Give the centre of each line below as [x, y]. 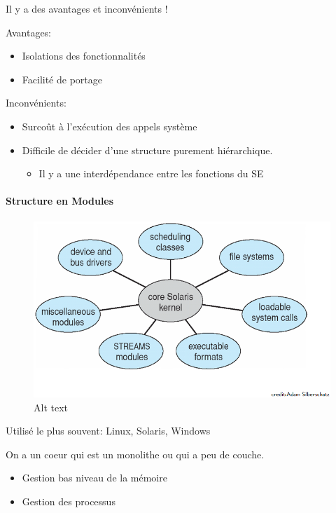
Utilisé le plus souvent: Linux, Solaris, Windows [108, 431]
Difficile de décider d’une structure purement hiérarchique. [147, 150]
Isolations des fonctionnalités [84, 56]
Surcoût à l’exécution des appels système [110, 126]
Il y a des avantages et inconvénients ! [87, 8]
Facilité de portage [62, 79]
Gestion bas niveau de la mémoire [94, 478]
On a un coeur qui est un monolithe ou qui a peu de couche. [135, 454]
